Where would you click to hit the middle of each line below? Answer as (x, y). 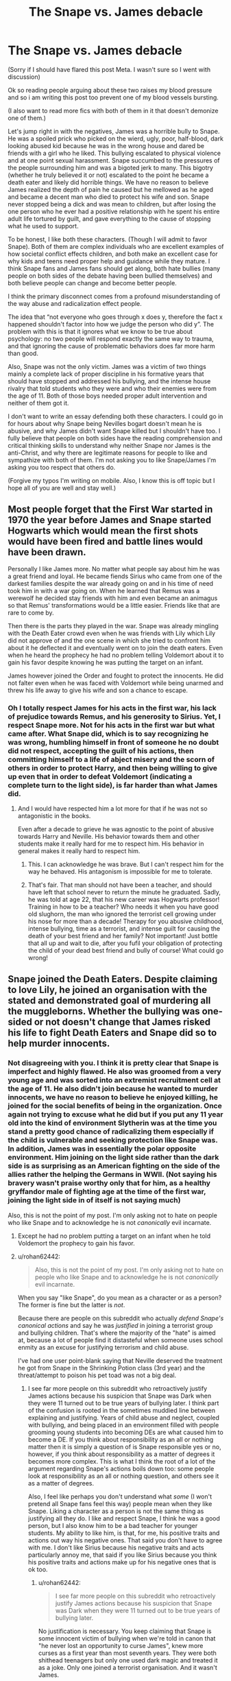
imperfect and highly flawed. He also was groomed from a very (114, 1072)
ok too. (38, 1569)
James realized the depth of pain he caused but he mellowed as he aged (110, 189)
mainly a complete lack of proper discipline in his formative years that (106, 374)
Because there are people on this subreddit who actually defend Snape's (121, 1318)
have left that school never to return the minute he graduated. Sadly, (124, 892)
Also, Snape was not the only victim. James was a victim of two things (107, 366)
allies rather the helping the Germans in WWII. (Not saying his (112, 1175)
